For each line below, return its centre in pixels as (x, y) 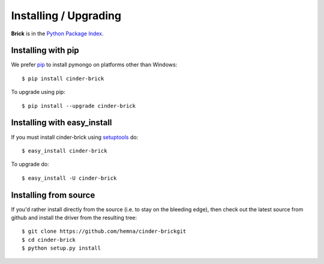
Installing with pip (45, 51)
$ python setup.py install (61, 248)
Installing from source (53, 195)
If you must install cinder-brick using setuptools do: (75, 137)
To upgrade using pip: (38, 92)
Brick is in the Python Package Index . (58, 34)
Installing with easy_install (61, 123)
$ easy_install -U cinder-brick (69, 178)
